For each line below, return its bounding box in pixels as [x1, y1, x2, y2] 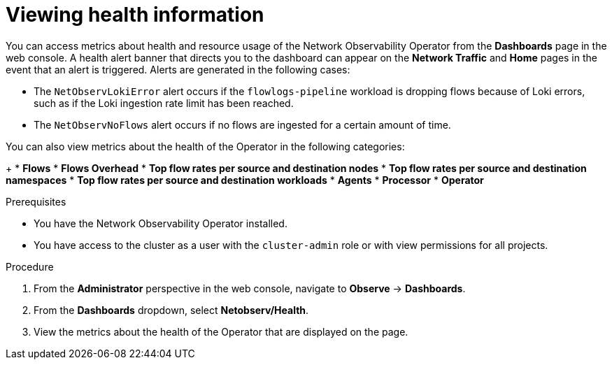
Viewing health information [6, 3, 264, 27]
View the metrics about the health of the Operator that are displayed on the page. [34, 325, 408, 338]
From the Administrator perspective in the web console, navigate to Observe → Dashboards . [34, 282, 466, 294]
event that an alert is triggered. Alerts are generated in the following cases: [6, 63, 350, 76]
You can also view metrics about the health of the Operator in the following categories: [6, 140, 405, 152]
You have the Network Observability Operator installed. [34, 217, 287, 229]
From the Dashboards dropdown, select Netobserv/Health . [34, 303, 309, 316]
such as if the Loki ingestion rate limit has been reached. [34, 96, 294, 109]
